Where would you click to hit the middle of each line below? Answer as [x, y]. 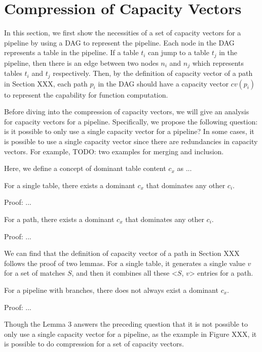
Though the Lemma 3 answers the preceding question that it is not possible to [126, 324]
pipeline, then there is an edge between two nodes [81, 62]
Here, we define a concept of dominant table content [85, 168]
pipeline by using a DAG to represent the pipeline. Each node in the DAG [119, 42]
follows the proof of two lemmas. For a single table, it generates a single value [125, 263]
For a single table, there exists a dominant [70, 185]
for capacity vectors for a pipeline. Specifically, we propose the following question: [131, 121]
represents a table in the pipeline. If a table [71, 52]
